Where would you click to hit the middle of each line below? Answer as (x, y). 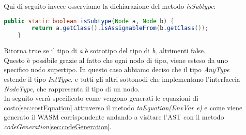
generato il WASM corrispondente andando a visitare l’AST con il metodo (114, 117)
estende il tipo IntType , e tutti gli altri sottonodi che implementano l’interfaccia (122, 79)
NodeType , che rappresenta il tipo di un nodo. (72, 88)
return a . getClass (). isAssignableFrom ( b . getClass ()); (120, 28)
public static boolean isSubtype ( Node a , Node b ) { (89, 21)
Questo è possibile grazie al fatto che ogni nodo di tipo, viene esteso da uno (116, 60)
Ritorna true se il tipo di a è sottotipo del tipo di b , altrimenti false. (105, 51)
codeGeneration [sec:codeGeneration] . (58, 126)
